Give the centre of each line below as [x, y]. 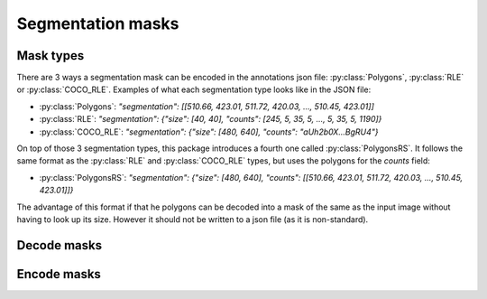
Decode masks [60, 245]
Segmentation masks [98, 23]
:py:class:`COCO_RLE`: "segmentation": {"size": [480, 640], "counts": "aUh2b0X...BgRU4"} [209, 132]
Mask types [51, 56]
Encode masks [59, 274]
